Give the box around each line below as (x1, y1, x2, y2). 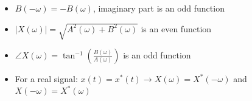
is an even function (141, 22, 212, 35)
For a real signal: (15, 72, 78, 85)
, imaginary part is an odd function (93, 2, 225, 14)
